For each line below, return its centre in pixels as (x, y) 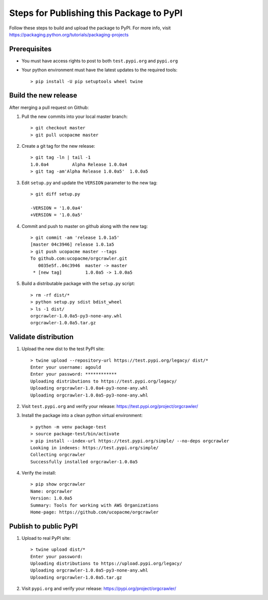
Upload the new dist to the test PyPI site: (63, 349)
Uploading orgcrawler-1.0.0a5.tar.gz (76, 577)
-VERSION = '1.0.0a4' (57, 208)
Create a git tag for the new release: (58, 146)
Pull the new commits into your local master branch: (75, 116)
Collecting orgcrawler (58, 455)
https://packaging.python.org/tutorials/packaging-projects (69, 34)
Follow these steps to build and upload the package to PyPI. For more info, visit (90, 28)
